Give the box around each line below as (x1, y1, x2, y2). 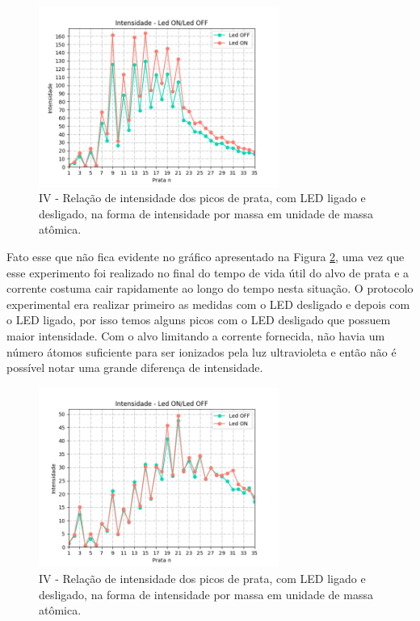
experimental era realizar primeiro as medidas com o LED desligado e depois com (6, 295, 410, 312)
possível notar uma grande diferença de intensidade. (6, 359, 263, 376)
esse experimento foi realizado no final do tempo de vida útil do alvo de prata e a (6, 264, 409, 281)
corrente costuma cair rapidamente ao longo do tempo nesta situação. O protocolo (6, 280, 414, 297)
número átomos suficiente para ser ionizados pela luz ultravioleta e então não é (6, 343, 397, 360)
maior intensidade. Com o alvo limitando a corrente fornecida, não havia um (6, 327, 385, 344)
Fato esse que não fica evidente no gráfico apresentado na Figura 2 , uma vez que (6, 247, 405, 264)
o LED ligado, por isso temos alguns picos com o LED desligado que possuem (6, 311, 391, 328)
